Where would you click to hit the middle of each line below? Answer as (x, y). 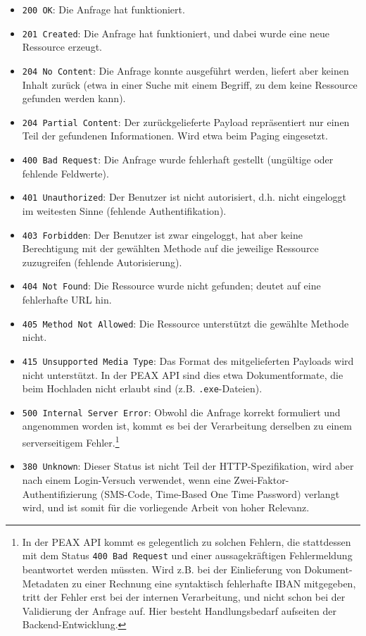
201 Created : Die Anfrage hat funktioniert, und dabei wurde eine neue (176, 33)
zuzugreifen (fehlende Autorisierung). (102, 262)
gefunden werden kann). (74, 98)
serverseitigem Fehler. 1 (71, 441)
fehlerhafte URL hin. (67, 299)
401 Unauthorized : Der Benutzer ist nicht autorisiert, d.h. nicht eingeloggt (184, 197)
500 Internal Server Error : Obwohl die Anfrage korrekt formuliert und (181, 412)
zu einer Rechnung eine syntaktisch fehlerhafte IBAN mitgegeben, (214, 583)
